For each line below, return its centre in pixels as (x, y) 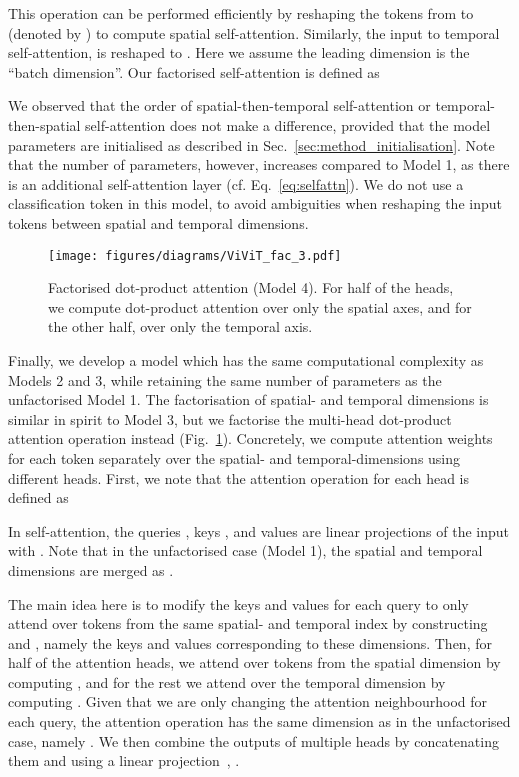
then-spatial (44, 124)
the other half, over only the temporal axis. (180, 326)
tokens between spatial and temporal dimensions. (158, 222)
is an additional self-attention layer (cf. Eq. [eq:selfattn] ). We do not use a (236, 183)
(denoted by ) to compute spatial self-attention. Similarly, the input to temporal (254, 32)
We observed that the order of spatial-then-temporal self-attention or (219, 105)
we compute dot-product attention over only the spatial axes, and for (260, 306)
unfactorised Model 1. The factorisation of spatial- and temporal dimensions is (248, 399)
